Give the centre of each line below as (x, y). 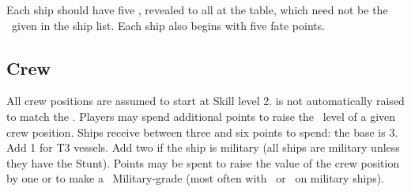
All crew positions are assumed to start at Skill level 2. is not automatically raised (205, 101)
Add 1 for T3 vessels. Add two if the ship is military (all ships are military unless (203, 147)
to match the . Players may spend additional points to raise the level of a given (201, 116)
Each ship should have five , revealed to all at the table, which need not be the (197, 9)
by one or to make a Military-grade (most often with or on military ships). (195, 178)
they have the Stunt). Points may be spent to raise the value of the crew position (203, 162)
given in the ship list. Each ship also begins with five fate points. (168, 25)
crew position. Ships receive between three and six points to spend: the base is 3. (202, 132)
